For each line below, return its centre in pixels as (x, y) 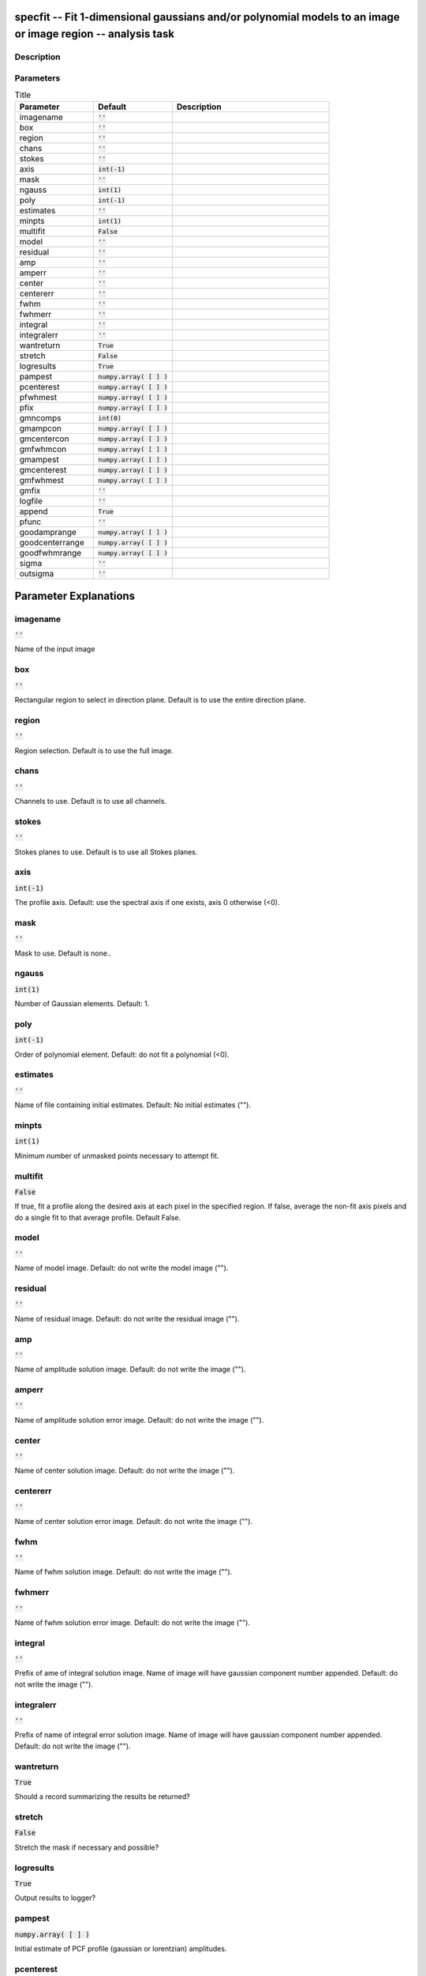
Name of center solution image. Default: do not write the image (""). (125, 1471)
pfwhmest (38, 398)
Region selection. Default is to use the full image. (94, 750)
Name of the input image (55, 649)
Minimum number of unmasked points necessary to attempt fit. (117, 1156)
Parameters (37, 77)
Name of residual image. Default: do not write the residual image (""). (127, 1318)
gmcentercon (44, 439)
